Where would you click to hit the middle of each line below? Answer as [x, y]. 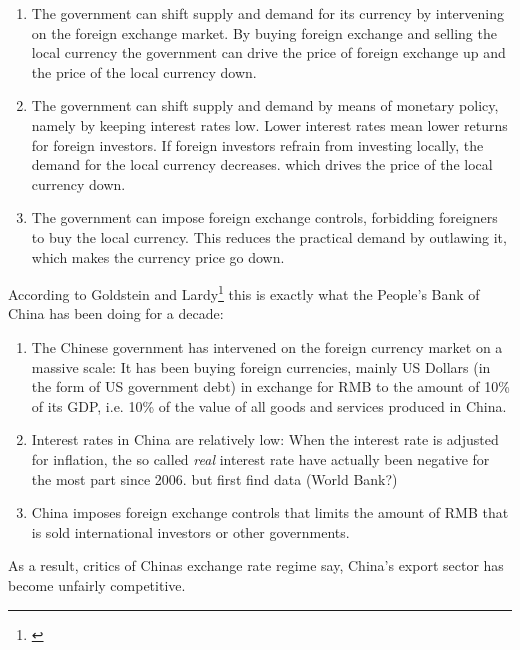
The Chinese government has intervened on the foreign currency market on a [267, 346]
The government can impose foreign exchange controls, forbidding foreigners [264, 217]
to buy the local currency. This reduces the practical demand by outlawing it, [269, 236]
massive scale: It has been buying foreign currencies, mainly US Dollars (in [261, 366]
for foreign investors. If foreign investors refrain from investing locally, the [257, 144]
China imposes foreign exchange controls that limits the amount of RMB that [270, 512]
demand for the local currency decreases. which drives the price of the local [262, 164]
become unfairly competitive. [97, 584]
